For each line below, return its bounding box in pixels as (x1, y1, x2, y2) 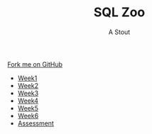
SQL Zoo (93, 4, 146, 21)
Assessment (17, 118, 55, 128)
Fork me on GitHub (7, 60, 63, 68)
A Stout (108, 28, 131, 36)
